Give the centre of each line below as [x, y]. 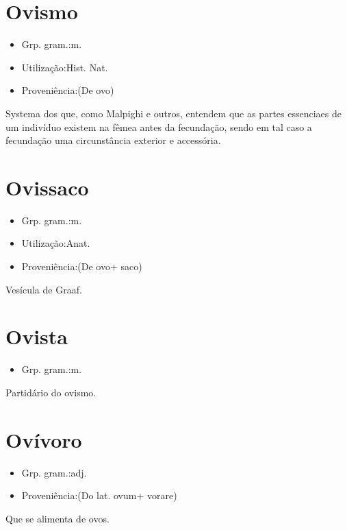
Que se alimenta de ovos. [57, 518]
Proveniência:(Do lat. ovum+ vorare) [99, 495]
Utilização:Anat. [56, 243]
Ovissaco [47, 187]
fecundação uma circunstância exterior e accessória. [113, 140]
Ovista [37, 336]
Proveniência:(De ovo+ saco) [82, 266]
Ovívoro [44, 439]
